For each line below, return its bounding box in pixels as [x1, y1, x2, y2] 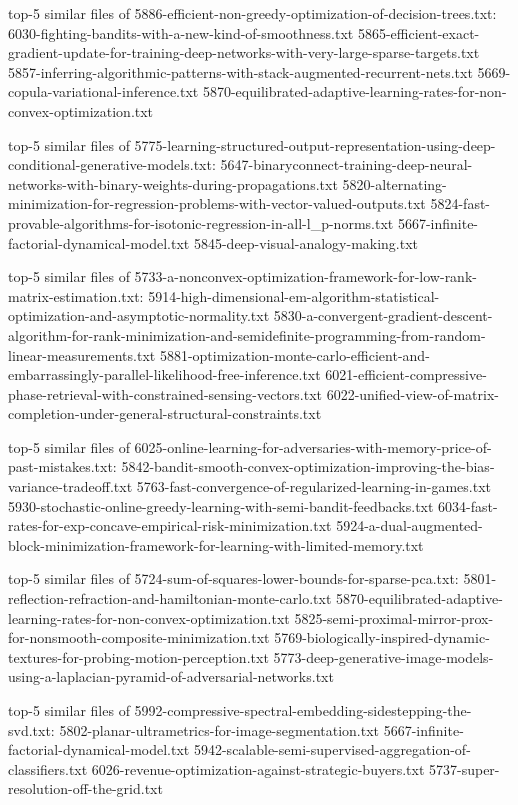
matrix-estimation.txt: [8, 285, 144, 306]
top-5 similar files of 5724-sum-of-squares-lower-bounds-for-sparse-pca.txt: [8, 568, 459, 589]
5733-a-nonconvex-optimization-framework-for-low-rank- [134, 266, 477, 287]
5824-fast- [430, 193, 491, 214]
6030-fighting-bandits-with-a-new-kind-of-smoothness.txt [8, 22, 354, 43]
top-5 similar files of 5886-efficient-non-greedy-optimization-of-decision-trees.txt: [8, 3, 497, 23]
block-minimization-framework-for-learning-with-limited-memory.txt [8, 534, 424, 555]
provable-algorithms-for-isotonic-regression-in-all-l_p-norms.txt [8, 212, 394, 233]
